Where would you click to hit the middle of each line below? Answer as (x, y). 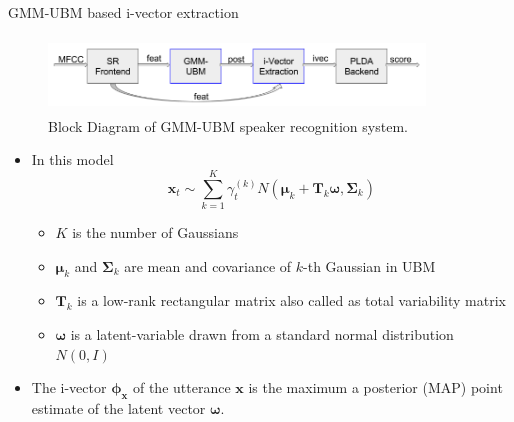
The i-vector (69, 387)
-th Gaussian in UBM (369, 265)
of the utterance (181, 387)
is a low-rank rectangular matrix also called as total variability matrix (291, 300)
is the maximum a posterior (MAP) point (375, 387)
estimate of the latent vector (118, 408)
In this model (72, 159)
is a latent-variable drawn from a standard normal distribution (262, 334)
